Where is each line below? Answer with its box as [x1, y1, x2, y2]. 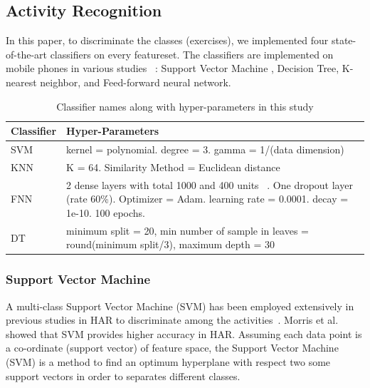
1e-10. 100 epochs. [66, 205, 145, 220]
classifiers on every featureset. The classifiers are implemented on [50, 46, 334, 61]
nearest [6, 74, 37, 89]
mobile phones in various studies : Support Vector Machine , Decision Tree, [6, 61, 339, 76]
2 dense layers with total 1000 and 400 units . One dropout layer [66, 177, 353, 192]
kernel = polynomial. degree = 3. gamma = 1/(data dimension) [66, 142, 344, 157]
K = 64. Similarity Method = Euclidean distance [66, 159, 280, 174]
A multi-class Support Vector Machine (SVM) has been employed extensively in [6, 298, 354, 313]
